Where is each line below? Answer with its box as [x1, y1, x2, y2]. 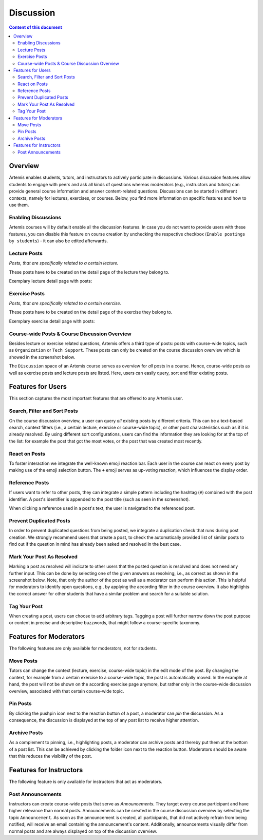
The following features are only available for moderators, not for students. [9, 646, 157, 651]
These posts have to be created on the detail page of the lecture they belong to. [9, 269, 170, 275]
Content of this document [9, 24, 62, 30]
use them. [9, 202, 29, 208]
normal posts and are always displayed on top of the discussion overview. [9, 828, 157, 834]
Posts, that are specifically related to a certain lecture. [9, 260, 119, 266]
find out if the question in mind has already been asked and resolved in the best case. [9, 541, 181, 547]
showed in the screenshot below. [9, 354, 75, 360]
